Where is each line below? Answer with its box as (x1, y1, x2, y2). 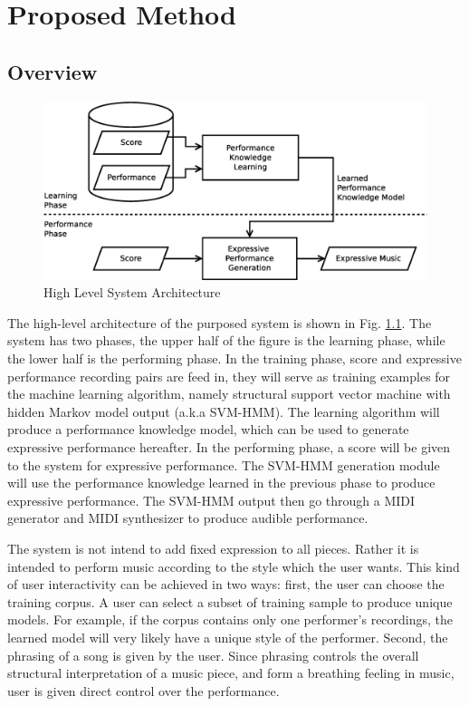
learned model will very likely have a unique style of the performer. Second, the (7, 627, 448, 646)
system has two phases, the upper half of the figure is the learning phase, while (7, 331, 445, 350)
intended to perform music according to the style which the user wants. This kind (7, 556, 460, 575)
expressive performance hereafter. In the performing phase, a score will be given (7, 438, 451, 457)
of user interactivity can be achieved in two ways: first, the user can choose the (7, 575, 445, 594)
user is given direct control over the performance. (7, 681, 280, 700)
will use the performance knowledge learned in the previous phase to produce (7, 473, 435, 492)
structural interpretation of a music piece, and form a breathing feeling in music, (7, 663, 455, 682)
